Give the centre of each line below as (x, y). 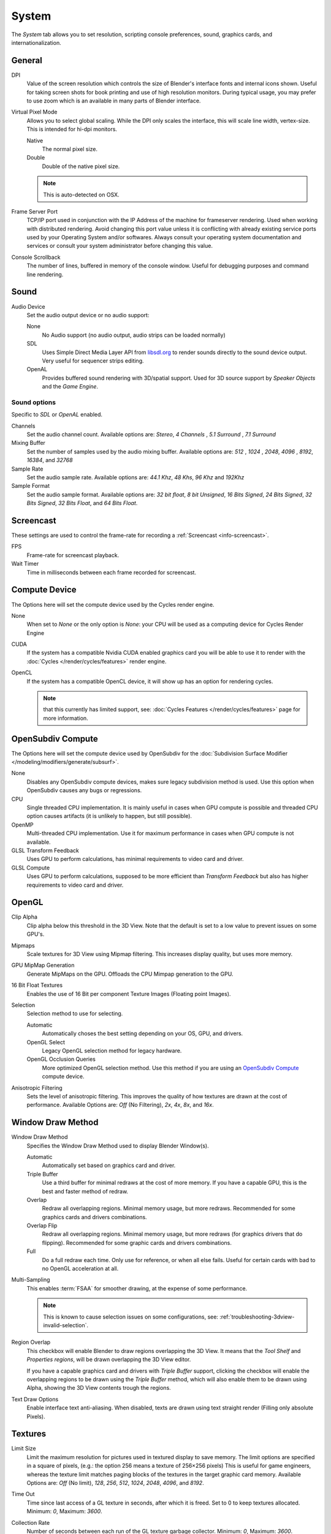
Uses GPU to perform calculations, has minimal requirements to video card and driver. (135, 859)
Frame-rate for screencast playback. (73, 555)
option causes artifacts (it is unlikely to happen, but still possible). (109, 816)
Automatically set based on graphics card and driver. (109, 1165)
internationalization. (36, 42)
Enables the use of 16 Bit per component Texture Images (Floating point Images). (129, 993)
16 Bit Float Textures (37, 985)
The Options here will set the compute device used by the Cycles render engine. (113, 604)
